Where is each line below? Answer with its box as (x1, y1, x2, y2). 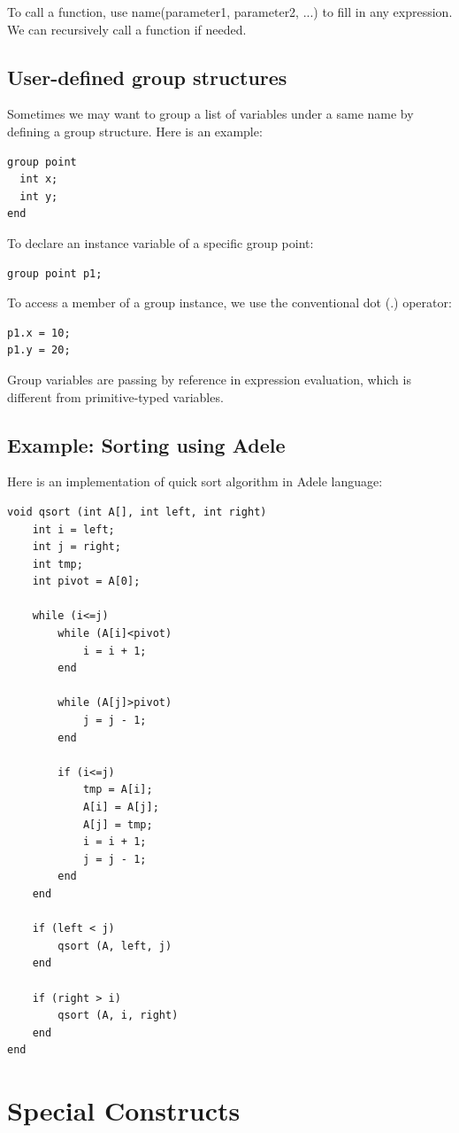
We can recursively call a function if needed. (7, 19, 247, 38)
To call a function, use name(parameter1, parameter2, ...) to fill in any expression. (7, 3, 453, 20)
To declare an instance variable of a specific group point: (7, 233, 314, 252)
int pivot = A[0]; (32, 575, 141, 588)
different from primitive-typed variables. (7, 387, 224, 406)
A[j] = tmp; (82, 818, 153, 831)
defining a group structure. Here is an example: (7, 121, 263, 140)
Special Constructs (7, 1092, 241, 1129)
